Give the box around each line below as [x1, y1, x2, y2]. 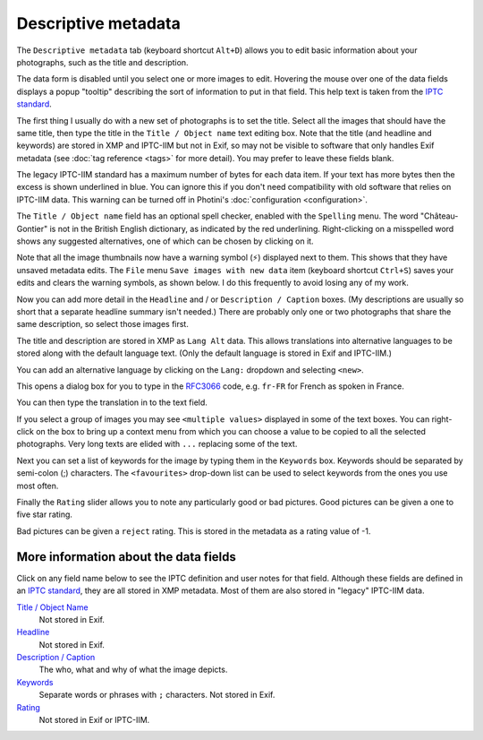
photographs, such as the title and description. [16, 56, 189, 67]
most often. [16, 480, 59, 491]
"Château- [420, 211, 459, 221]
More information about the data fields [16, 549, 237, 564]
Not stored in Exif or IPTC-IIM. [38, 715, 150, 726]
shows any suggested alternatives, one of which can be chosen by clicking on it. [16, 236, 314, 246]
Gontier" [16, 223, 48, 234]
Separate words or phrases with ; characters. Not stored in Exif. [38, 690, 275, 701]
